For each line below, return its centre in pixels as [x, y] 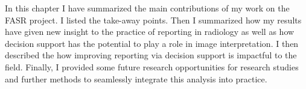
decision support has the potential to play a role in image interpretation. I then [152, 43]
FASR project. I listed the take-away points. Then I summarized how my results [153, 20]
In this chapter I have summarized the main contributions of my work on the [147, 8]
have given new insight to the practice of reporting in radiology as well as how [150, 32]
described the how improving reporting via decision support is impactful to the [151, 55]
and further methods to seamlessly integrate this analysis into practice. [136, 78]
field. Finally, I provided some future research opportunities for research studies [152, 66]
